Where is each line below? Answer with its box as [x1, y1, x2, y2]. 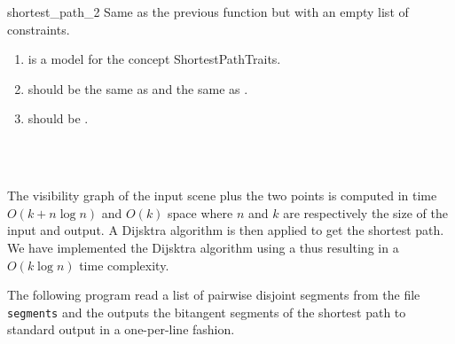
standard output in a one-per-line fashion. [7, 320, 235, 339]
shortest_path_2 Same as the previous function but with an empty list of [7, 3, 409, 20]
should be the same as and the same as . [27, 79, 248, 98]
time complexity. [79, 255, 169, 274]
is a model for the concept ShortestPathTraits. [27, 50, 281, 68]
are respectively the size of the [283, 203, 448, 222]
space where [168, 203, 233, 222]
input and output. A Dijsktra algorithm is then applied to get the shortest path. [7, 221, 444, 239]
